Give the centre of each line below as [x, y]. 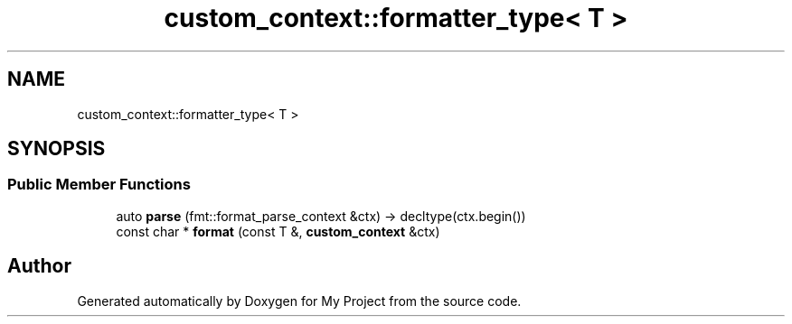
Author [39, 266]
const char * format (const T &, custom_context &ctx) [278, 231]
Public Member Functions [99, 185]
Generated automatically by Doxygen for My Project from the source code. [299, 301]
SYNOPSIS [57, 149]
